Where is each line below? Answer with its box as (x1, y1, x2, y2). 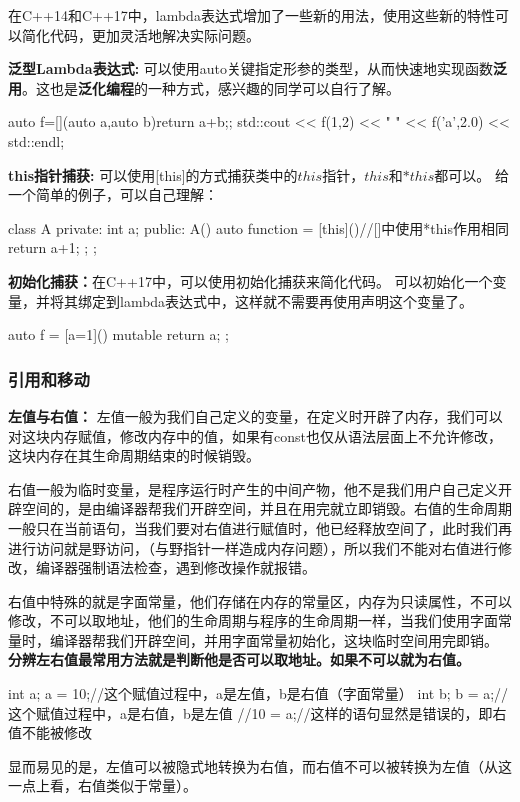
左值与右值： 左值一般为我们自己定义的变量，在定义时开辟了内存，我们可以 (8, 405, 503, 426)
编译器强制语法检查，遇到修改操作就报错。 (35, 557, 316, 578)
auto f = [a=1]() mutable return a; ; (8, 324, 230, 345)
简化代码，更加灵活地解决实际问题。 (21, 24, 260, 45)
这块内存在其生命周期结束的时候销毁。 (8, 445, 260, 466)
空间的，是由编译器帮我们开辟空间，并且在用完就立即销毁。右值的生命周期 (21, 498, 512, 519)
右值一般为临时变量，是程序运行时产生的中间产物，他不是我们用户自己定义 (8, 478, 498, 499)
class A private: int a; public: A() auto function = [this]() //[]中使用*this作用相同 (8, 217, 509, 238)
